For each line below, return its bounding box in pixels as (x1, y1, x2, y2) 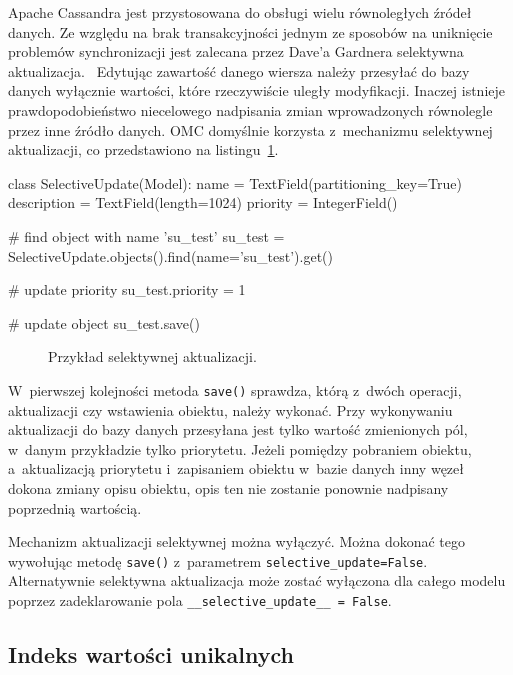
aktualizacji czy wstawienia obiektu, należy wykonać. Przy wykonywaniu (8, 399, 453, 420)
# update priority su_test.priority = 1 (8, 279, 246, 300)
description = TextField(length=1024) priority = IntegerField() (8, 192, 398, 213)
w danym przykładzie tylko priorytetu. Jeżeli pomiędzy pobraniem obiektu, (8, 438, 472, 459)
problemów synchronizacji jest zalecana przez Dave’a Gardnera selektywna (8, 41, 464, 62)
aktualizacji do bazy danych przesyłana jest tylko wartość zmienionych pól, (8, 419, 468, 440)
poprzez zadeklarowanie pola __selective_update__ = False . (8, 589, 392, 610)
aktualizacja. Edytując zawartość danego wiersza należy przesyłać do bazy (8, 60, 470, 81)
